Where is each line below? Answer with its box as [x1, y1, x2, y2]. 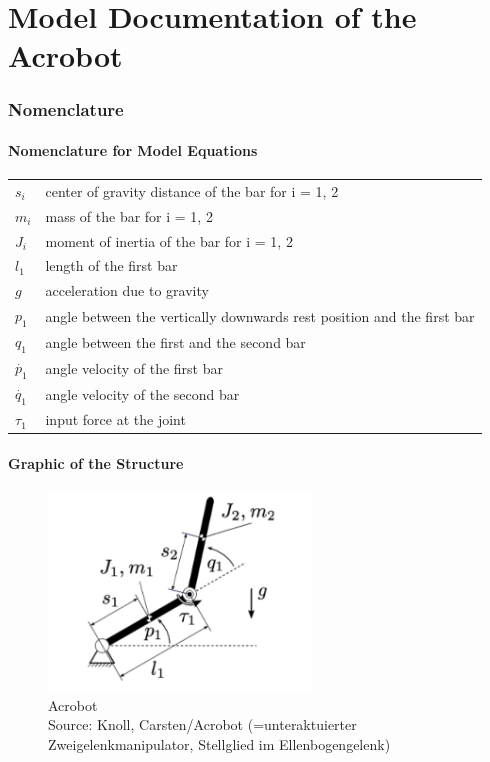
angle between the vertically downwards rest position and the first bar [45, 305, 475, 326]
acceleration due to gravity [45, 280, 209, 301]
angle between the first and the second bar [45, 331, 306, 352]
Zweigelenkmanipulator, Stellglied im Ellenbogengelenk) [48, 734, 391, 755]
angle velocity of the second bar [45, 383, 240, 404]
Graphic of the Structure [8, 453, 184, 474]
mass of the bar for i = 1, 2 [45, 205, 213, 226]
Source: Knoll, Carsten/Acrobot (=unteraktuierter [48, 714, 357, 735]
